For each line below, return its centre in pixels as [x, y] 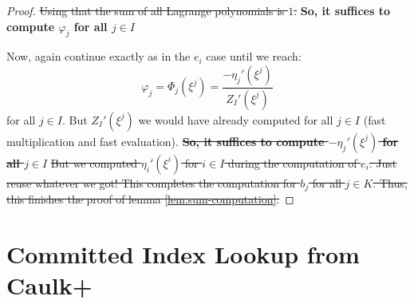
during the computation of [292, 162]
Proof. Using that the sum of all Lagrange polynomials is [146, 10]
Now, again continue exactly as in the [99, 56]
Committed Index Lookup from [183, 254]
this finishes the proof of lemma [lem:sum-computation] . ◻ [150, 199]
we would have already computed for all [236, 119]
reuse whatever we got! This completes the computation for [152, 182]
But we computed [94, 162]
